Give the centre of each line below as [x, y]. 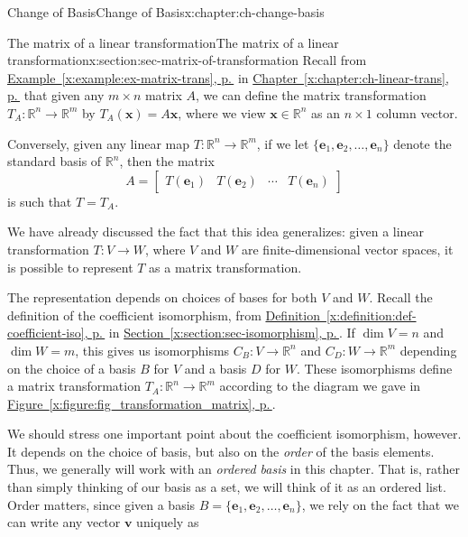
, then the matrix [167, 161]
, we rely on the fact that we [380, 504]
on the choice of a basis [72, 368]
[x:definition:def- [371, 315]
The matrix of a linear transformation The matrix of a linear [173, 42]
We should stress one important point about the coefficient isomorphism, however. [234, 434]
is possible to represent [70, 267]
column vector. [417, 112]
